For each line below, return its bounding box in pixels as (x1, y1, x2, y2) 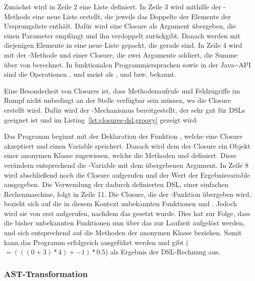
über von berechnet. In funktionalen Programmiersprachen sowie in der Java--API (4, 59, 251, 69)
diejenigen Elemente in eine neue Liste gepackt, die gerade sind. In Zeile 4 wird (4, 40, 242, 50)
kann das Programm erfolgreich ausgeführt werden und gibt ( (4, 237, 189, 247)
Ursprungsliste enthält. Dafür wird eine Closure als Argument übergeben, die (4, 21, 236, 31)
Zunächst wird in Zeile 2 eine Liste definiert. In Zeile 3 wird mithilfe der (4, 1, 221, 11)
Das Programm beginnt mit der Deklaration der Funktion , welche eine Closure (4, 131, 243, 141)
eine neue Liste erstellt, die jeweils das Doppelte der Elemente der (32, 11, 231, 21)
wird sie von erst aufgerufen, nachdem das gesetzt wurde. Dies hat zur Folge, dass (4, 208, 251, 218)
